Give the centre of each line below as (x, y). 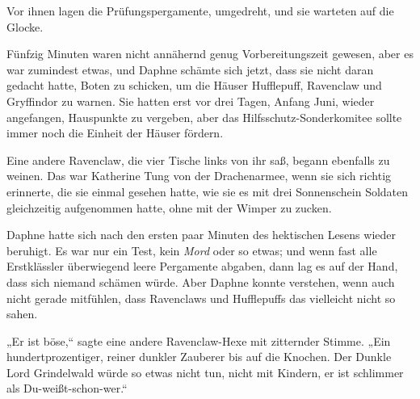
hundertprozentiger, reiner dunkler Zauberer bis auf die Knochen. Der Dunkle (199, 357)
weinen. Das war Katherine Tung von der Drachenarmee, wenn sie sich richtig (199, 176)
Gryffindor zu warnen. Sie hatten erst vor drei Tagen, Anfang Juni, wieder (191, 101)
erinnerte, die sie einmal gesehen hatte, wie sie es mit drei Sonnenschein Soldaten (208, 191)
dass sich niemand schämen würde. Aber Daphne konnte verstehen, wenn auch (201, 281)
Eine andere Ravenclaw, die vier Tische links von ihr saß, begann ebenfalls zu (198, 160)
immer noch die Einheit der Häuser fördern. (115, 133)
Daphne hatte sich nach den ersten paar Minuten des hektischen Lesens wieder (201, 235)
